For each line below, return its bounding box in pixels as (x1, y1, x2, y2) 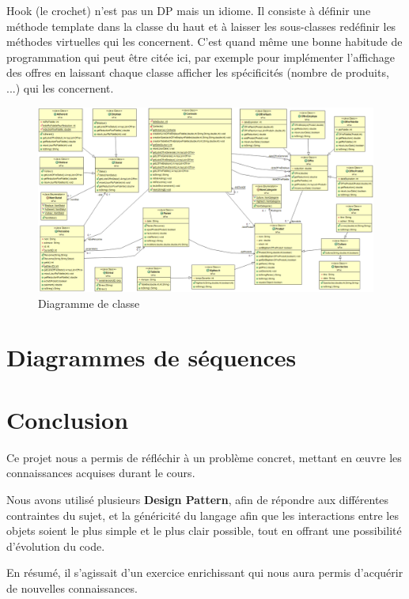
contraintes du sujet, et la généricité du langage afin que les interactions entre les (6, 506, 399, 523)
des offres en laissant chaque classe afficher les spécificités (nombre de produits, (6, 64, 389, 81)
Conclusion (6, 403, 129, 435)
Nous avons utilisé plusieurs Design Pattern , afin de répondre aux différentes (6, 491, 389, 507)
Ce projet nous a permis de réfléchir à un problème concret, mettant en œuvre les (6, 449, 402, 465)
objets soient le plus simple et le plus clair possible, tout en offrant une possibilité (6, 522, 402, 539)
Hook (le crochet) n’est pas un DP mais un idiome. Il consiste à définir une (6, 2, 371, 18)
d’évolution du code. (6, 537, 105, 554)
